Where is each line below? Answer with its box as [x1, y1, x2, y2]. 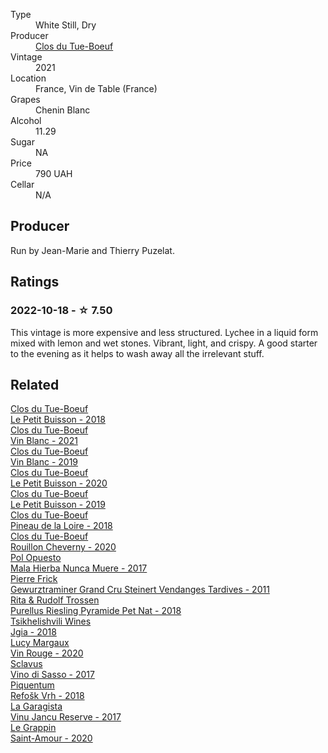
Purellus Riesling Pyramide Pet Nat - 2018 [10, 605, 182, 617]
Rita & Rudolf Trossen [10, 594, 100, 606]
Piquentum [10, 679, 55, 691]
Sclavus [10, 658, 43, 670]
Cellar [10, 179, 35, 190]
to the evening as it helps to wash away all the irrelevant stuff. [10, 347, 265, 359]
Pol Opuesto [10, 552, 62, 564]
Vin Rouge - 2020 [10, 647, 84, 659]
